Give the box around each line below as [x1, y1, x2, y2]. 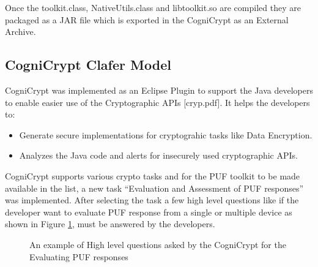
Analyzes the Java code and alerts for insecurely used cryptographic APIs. [19, 149, 298, 162]
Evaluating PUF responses [29, 250, 128, 263]
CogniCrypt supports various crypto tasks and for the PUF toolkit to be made [5, 169, 300, 182]
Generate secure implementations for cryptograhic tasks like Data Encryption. [19, 128, 312, 141]
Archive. [5, 25, 36, 38]
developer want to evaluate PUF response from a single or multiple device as [5, 205, 292, 218]
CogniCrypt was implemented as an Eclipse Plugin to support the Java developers [5, 83, 313, 96]
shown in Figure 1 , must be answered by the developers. [5, 217, 215, 230]
